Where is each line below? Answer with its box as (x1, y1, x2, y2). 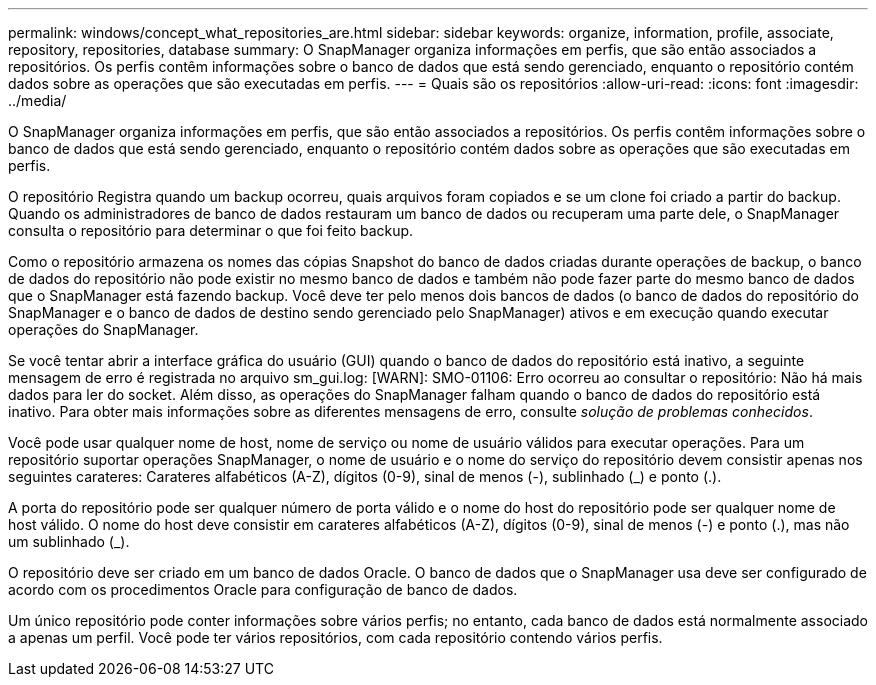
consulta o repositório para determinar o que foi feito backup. (8, 222, 414, 239)
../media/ (8, 92, 67, 109)
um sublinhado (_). (8, 533, 130, 550)
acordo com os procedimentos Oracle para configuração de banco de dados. (8, 581, 518, 598)
